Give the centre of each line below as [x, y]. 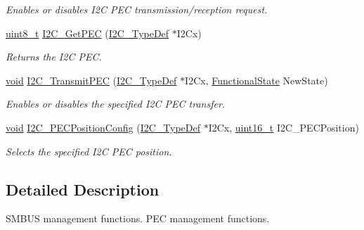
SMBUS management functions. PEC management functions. [138, 218]
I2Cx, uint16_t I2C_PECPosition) [284, 127]
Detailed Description [83, 189]
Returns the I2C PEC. [54, 57]
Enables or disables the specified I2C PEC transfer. [116, 104]
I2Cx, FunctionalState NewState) [256, 80]
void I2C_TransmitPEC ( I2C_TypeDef [91, 80]
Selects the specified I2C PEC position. [89, 151]
